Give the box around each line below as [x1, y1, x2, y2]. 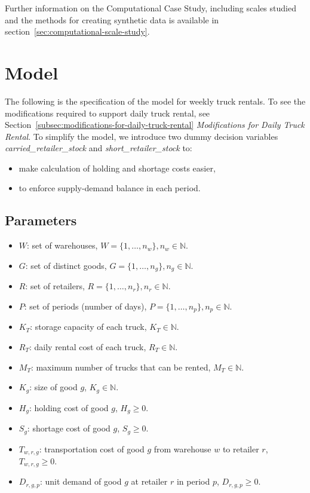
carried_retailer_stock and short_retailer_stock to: [5, 142, 192, 154]
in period [176, 475, 210, 488]
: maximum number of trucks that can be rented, [30, 360, 211, 373]
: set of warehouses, [27, 239, 98, 252]
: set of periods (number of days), [24, 299, 147, 312]
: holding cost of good [29, 401, 109, 414]
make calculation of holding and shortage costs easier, [19, 161, 216, 174]
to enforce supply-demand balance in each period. [19, 182, 201, 194]
